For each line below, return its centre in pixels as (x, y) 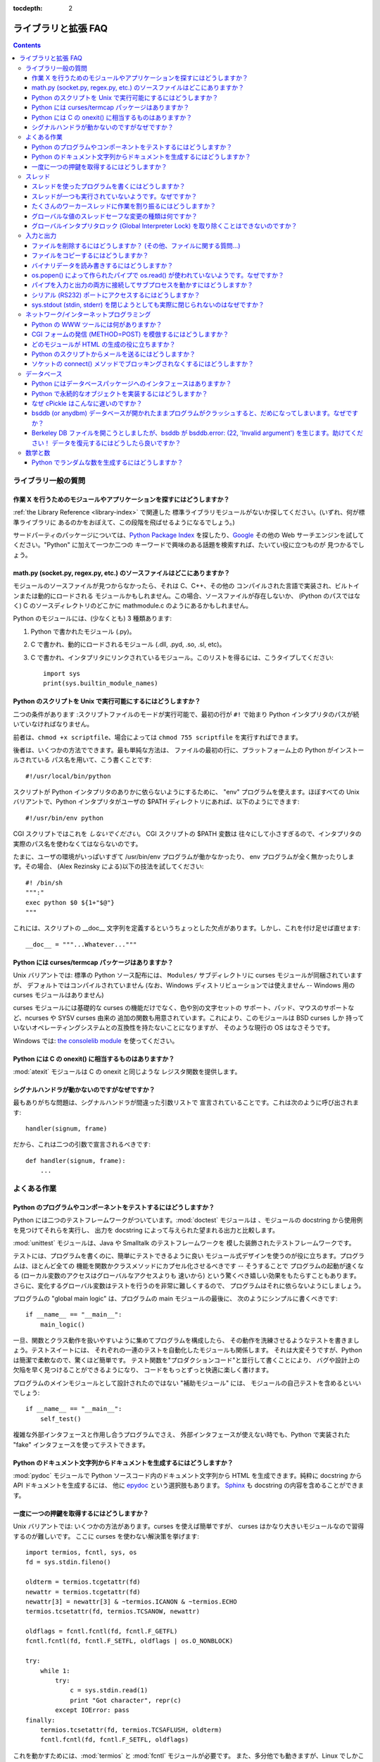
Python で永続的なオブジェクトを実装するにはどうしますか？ (120, 393)
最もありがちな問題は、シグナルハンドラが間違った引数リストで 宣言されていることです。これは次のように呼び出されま (186, 1102)
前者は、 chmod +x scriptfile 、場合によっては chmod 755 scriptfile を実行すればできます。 (157, 737)
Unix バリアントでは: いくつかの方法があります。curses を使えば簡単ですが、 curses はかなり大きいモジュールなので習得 (189, 1527)
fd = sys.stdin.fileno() (68, 1562)
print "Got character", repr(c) (126, 1700)
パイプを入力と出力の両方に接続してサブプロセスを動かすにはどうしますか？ (142, 285)
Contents (27, 45)
